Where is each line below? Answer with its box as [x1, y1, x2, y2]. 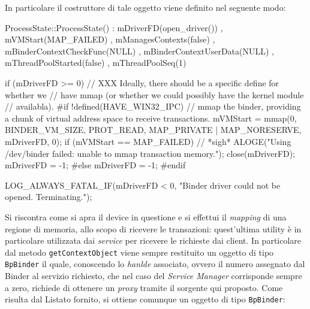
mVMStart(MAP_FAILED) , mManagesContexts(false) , [5, 33, 215, 46]
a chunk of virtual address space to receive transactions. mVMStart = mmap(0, [5, 111, 297, 124]
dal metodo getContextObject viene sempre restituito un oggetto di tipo [5, 246, 274, 258]
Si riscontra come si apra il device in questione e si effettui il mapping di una [5, 210, 287, 223]
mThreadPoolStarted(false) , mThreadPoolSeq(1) [5, 56, 186, 69]
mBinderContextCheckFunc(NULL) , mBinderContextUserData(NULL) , [5, 44, 274, 57]
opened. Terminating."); [5, 190, 92, 203]
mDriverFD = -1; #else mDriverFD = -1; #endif [5, 159, 186, 171]
